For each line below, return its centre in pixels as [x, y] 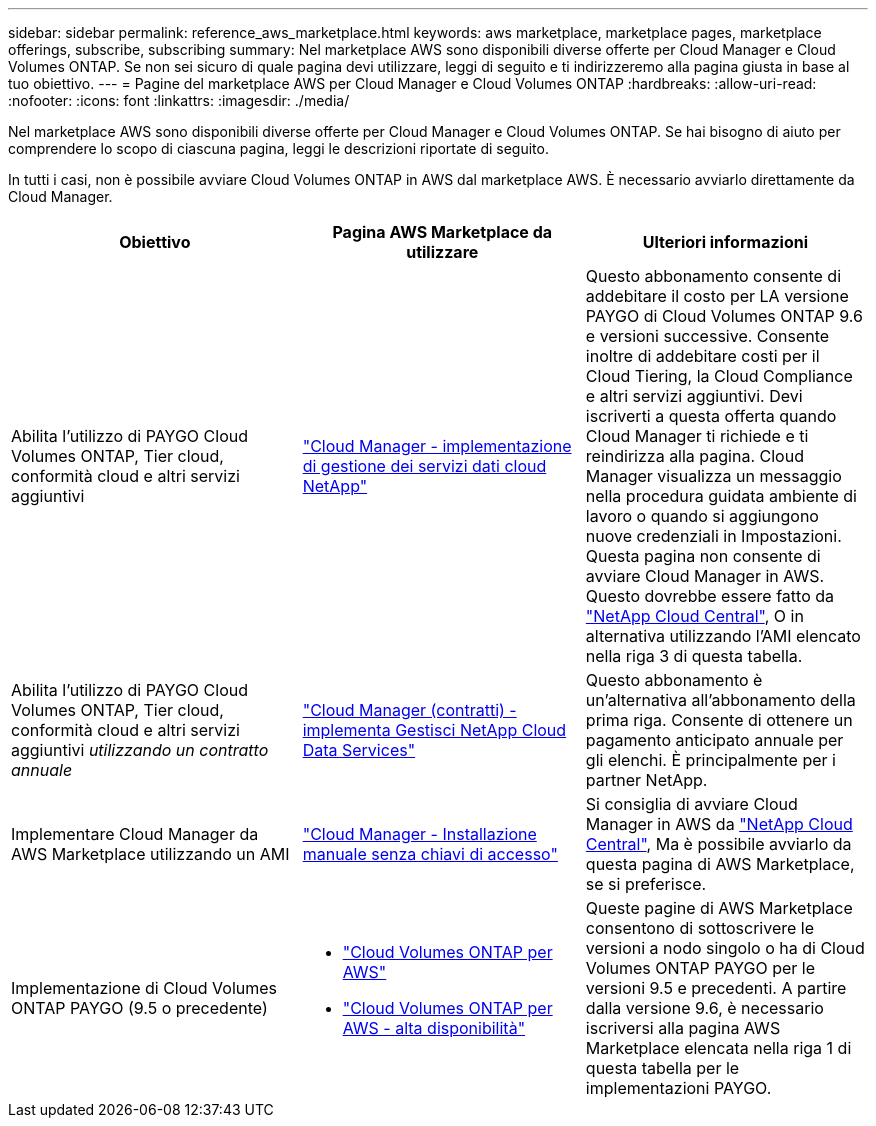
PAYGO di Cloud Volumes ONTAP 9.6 [724, 316]
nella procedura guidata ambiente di [721, 496]
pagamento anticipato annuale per [714, 740]
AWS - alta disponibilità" [434, 1028]
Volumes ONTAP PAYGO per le [700, 968]
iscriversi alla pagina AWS [683, 1028]
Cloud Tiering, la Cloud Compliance [719, 376]
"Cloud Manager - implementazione [437, 446]
